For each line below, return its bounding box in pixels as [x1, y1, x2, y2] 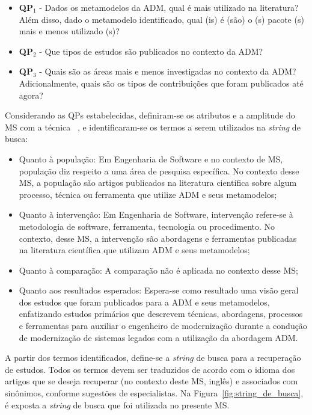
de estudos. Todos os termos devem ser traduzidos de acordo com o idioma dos [5, 363, 295, 375]
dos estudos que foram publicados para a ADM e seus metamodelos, [19, 295, 270, 308]
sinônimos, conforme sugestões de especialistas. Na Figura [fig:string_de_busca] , [5, 387, 304, 399]
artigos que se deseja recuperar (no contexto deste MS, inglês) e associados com [5, 375, 298, 387]
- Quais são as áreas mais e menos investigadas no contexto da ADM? [39, 65, 296, 78]
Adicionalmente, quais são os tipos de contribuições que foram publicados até [19, 76, 304, 89]
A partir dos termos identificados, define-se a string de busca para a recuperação [5, 351, 301, 364]
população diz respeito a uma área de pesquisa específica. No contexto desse [19, 164, 299, 177]
